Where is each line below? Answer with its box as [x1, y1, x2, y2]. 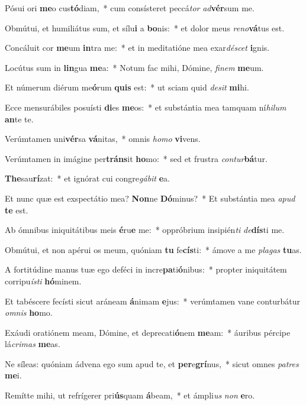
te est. [5, 203, 28, 216]
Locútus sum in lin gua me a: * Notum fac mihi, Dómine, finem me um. [5, 61, 264, 73]
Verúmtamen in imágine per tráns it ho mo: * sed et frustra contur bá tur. [5, 152, 268, 164]
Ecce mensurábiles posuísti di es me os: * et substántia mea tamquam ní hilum [5, 101, 286, 113]
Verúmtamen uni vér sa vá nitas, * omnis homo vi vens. [5, 132, 201, 145]
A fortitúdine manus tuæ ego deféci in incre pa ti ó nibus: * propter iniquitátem [5, 263, 287, 276]
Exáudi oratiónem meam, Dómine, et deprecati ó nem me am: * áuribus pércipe [5, 326, 291, 338]
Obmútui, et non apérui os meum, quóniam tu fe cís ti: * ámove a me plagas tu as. [5, 243, 302, 255]
